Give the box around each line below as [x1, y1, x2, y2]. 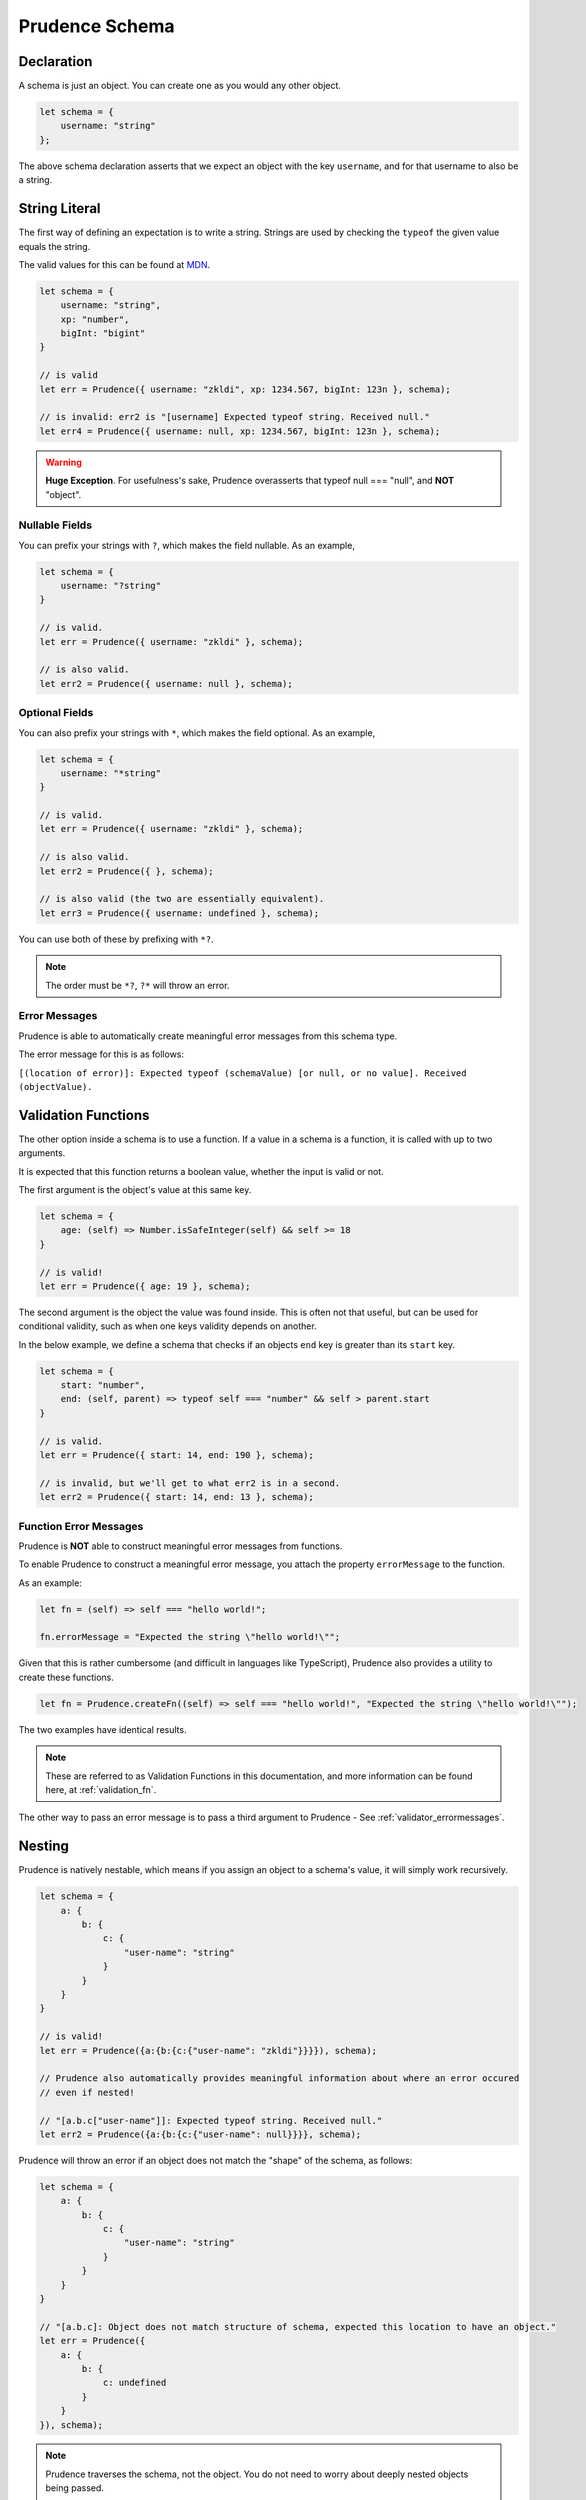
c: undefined [102, 2377, 167, 2389]
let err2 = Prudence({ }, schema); [39, 865, 214, 877]
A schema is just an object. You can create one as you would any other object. [18, 80, 342, 92]
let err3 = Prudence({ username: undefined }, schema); [39, 907, 320, 919]
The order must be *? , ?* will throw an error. [45, 979, 230, 991]
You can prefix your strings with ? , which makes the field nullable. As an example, [18, 539, 355, 551]
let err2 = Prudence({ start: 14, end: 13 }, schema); [39, 1491, 314, 1503]
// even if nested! [39, 2086, 135, 2098]
